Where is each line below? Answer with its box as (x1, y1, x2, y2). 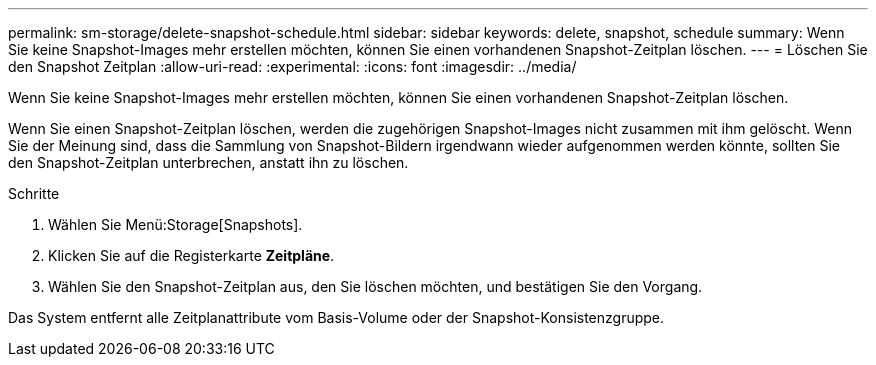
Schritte (8, 185, 60, 202)
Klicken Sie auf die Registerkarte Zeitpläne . (48, 247, 335, 264)
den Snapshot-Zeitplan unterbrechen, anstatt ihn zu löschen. (8, 154, 409, 171)
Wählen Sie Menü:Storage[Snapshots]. (48, 216, 303, 233)
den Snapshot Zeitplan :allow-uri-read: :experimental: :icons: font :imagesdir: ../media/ (8, 58, 577, 75)
